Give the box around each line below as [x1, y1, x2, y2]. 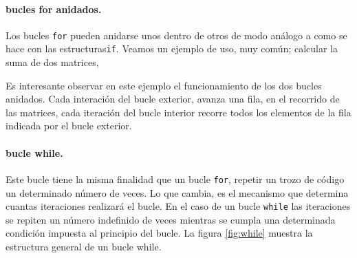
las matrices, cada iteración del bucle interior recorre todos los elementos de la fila [6, 105, 351, 119]
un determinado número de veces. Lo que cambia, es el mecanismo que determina [6, 185, 349, 200]
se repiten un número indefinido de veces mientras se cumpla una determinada [6, 212, 336, 226]
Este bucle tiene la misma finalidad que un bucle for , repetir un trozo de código [6, 171, 345, 186]
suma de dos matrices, [6, 55, 99, 69]
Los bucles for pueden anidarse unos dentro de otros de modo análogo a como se [6, 28, 347, 42]
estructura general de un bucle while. [6, 239, 162, 253]
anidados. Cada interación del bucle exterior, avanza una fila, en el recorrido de [6, 92, 340, 106]
